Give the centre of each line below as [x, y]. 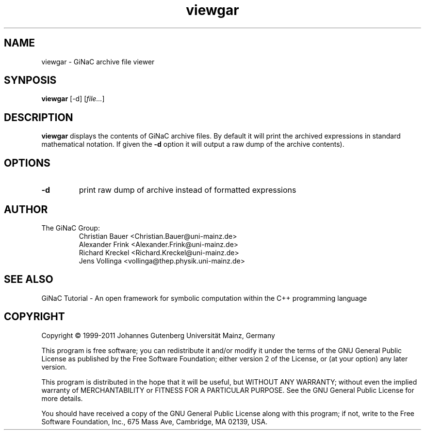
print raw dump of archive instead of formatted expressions [188, 190]
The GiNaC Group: [71, 228]
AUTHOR [26, 209]
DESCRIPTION [39, 117]
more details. [62, 398]
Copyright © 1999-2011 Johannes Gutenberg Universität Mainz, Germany [158, 335]
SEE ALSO [29, 279]
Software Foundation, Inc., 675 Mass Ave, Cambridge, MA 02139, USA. [155, 421]
